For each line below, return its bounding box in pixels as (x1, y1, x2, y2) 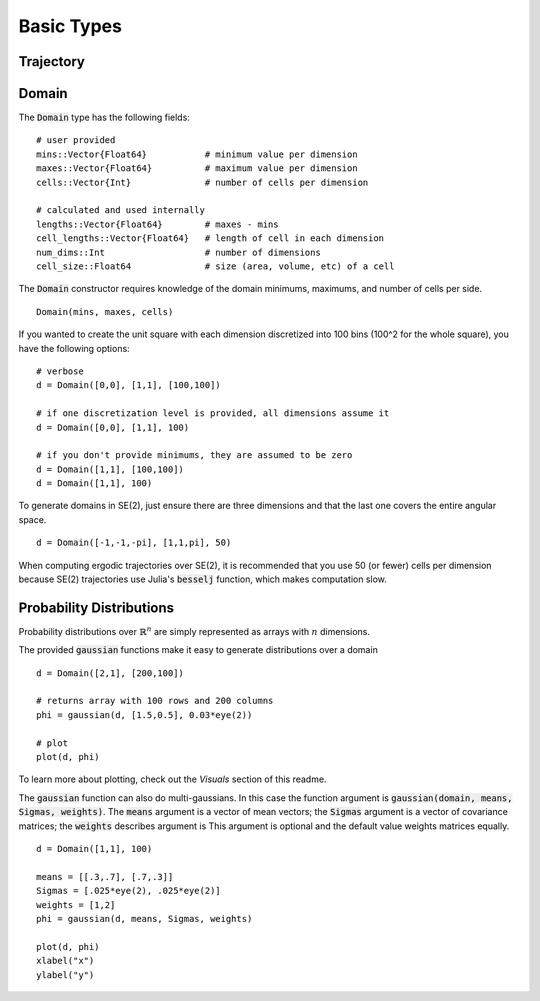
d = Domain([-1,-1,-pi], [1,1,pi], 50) (36, 537, 232, 549)
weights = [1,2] (36, 899, 116, 910)
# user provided (36, 135, 116, 146)
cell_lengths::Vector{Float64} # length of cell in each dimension (36, 233, 385, 244)
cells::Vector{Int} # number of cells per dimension (36, 176, 369, 188)
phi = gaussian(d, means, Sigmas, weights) (36, 913, 253, 924)
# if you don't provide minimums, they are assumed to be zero (36, 450, 353, 461)
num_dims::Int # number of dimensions (36, 246, 322, 258)
